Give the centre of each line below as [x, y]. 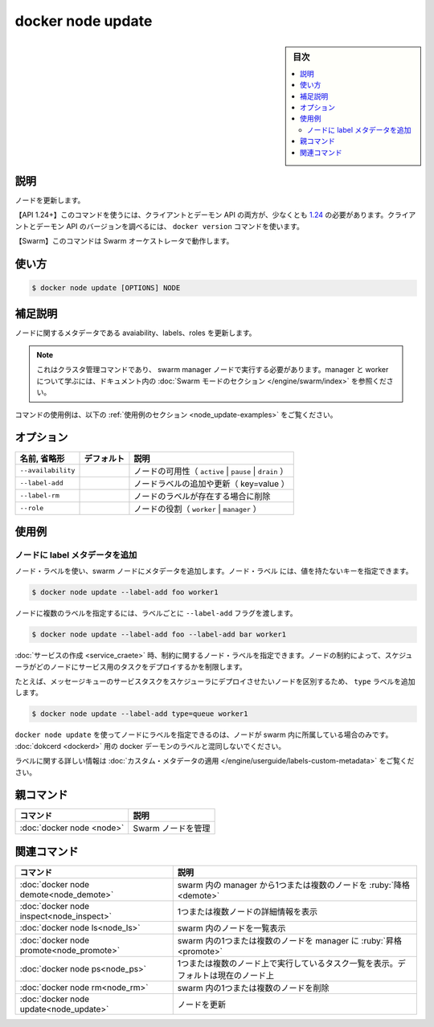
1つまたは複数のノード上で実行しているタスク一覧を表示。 [287, 963]
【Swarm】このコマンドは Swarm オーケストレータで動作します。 [124, 241]
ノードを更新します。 [50, 200]
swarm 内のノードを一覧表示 [231, 928]
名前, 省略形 [42, 458]
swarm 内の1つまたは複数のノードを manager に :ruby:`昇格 [289, 941]
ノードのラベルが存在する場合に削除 [202, 496]
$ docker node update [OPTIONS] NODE [106, 288]
